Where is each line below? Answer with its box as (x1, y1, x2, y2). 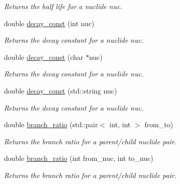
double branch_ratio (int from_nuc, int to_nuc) (4, 153, 153, 163)
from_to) (144, 119, 173, 130)
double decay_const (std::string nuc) (4, 85, 117, 96)
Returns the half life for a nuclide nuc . (4, 1, 122, 11)
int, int (109, 119, 131, 130)
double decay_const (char (4, 51, 84, 62)
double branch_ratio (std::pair (4, 119, 98, 130)
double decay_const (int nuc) (4, 18, 95, 28)
